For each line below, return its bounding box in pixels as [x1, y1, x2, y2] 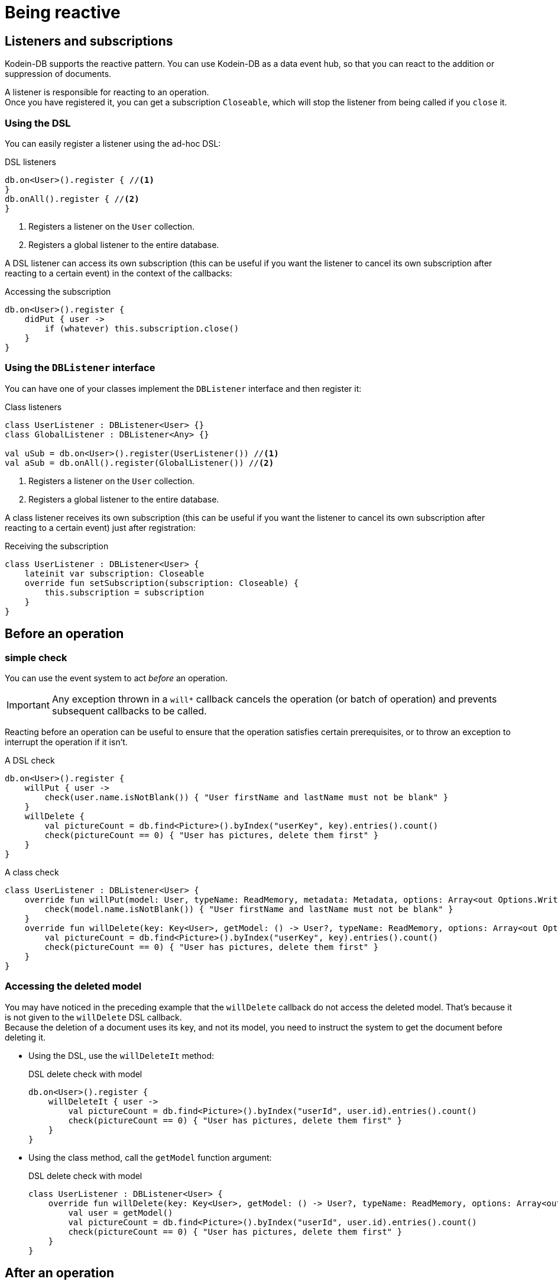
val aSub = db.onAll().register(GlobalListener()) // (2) [5, 458, 274, 468]
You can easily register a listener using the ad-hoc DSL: [5, 138, 221, 149]
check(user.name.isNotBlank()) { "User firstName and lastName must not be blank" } [44, 792, 449, 802]
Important [7, 698, 50, 711]
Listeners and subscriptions [5, 33, 173, 49]
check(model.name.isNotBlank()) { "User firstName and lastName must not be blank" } [44, 904, 453, 914]
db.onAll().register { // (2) [5, 194, 139, 204]
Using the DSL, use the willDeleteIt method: [28, 1050, 215, 1061]
